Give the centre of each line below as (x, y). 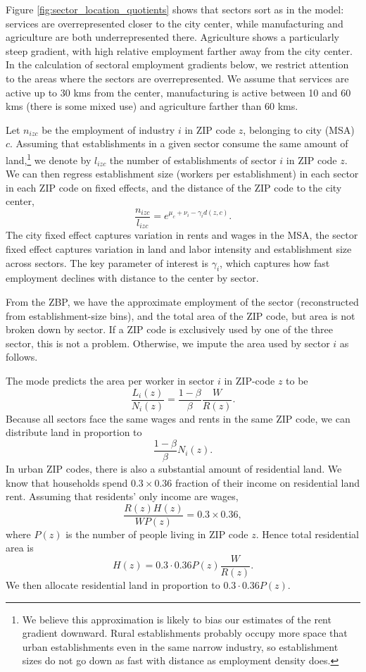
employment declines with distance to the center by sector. (132, 278)
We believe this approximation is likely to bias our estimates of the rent (177, 619)
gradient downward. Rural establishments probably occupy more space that (185, 633)
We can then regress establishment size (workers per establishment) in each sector (182, 174)
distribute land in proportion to (74, 432)
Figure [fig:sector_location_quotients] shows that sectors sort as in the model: (175, 9)
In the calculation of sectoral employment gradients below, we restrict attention (177, 64)
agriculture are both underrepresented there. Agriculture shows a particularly (172, 37)
